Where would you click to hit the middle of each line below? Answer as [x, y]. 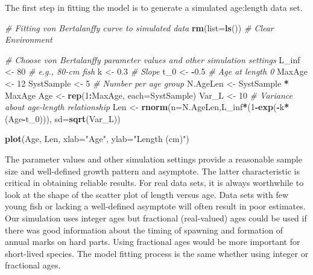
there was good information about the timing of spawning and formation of [144, 230]
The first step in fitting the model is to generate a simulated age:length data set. [154, 7]
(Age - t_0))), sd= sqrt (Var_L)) [63, 118]
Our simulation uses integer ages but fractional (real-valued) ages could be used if [156, 218]
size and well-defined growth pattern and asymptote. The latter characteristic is [152, 171]
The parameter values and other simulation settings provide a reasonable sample [153, 159]
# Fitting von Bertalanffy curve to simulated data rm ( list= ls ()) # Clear [139, 27]
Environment [29, 39]
